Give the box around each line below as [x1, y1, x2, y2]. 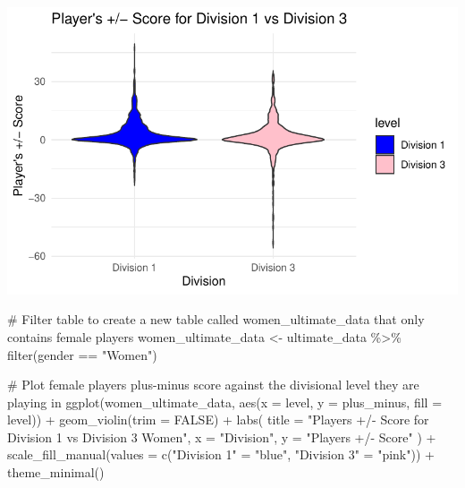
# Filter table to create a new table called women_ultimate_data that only [7, 310, 425, 329]
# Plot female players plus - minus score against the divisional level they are [7, 375, 419, 394]
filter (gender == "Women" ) [7, 345, 157, 364]
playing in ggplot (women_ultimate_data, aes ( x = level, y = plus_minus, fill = [7, 392, 443, 411]
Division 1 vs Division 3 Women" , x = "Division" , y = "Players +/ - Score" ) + [7, 427, 436, 446]
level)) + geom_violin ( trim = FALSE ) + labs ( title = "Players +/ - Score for [7, 410, 429, 429]
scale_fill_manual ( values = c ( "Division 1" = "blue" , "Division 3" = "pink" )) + [7, 445, 435, 464]
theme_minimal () [7, 463, 105, 482]
